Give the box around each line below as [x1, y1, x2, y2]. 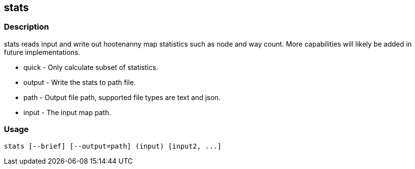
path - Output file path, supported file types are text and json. [23, 93, 221, 101]
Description [4, 22, 49, 32]
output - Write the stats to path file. [23, 78, 136, 86]
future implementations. [4, 48, 80, 56]
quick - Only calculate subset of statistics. [23, 63, 158, 71]
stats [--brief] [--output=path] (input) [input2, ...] [4, 142, 222, 150]
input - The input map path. [23, 108, 111, 117]
